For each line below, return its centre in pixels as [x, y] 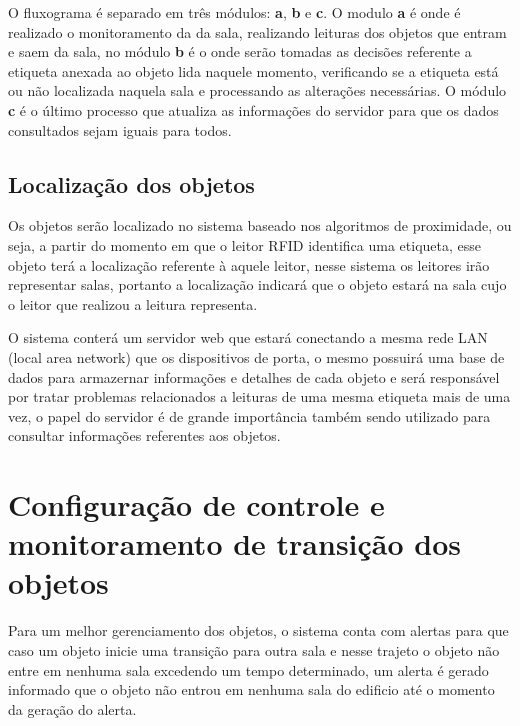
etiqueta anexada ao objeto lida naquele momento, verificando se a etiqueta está [253, 70]
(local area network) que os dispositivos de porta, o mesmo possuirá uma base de [256, 356]
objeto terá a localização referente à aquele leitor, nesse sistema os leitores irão [249, 264]
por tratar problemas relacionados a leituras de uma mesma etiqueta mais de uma [259, 396]
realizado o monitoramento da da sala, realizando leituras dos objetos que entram [257, 31]
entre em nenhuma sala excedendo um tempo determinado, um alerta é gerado [248, 669]
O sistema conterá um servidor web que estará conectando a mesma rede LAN [248, 337]
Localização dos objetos [131, 183]
